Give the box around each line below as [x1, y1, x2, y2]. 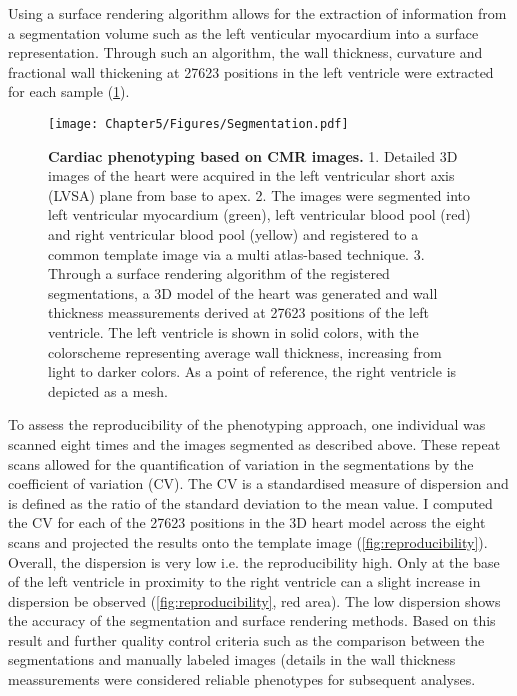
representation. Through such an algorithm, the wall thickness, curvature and [8, 42, 483, 63]
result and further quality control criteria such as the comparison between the [8, 629, 485, 650]
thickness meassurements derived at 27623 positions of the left [48, 302, 429, 323]
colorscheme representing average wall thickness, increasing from [48, 341, 442, 362]
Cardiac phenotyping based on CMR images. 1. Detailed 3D [48, 145, 458, 166]
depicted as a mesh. [48, 380, 168, 401]
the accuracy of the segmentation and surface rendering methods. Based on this [8, 610, 496, 631]
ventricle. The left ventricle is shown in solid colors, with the [48, 321, 419, 342]
